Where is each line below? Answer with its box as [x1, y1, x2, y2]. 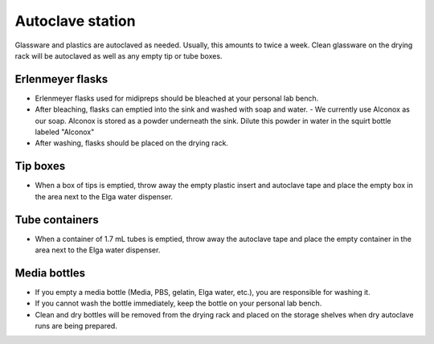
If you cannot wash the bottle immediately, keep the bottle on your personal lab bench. [35, 298, 322, 309]
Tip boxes [14, 159, 66, 173]
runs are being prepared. [35, 321, 118, 331]
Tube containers [14, 213, 100, 227]
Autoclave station [14, 12, 136, 30]
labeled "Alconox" [35, 127, 95, 137]
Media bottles [14, 266, 86, 280]
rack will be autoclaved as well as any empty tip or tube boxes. [14, 51, 223, 60]
